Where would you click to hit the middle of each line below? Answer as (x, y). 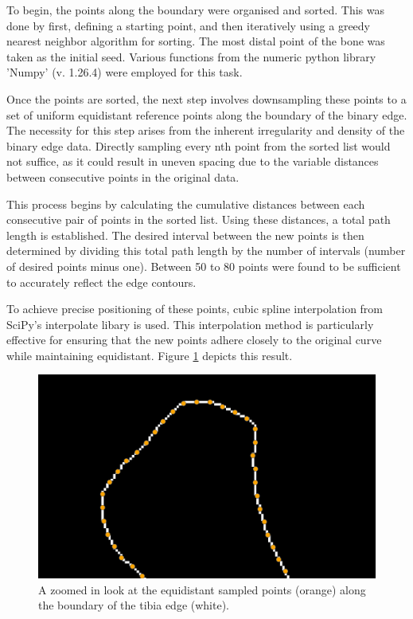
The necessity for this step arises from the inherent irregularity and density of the (206, 130)
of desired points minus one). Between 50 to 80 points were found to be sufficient (204, 266)
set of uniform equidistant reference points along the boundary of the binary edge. (207, 114)
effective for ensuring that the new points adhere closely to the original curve (194, 340)
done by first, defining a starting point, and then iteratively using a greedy (189, 25)
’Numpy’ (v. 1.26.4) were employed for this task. (125, 72)
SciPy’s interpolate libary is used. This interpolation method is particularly (190, 324)
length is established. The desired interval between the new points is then (185, 235)
